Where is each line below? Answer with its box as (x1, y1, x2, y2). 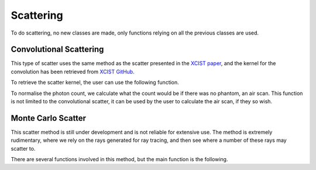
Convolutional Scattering (11, 45, 104, 55)
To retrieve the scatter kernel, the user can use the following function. (11, 79, 180, 86)
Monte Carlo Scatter (11, 113, 87, 123)
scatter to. (11, 145, 36, 152)
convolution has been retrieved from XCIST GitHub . (11, 68, 135, 75)
